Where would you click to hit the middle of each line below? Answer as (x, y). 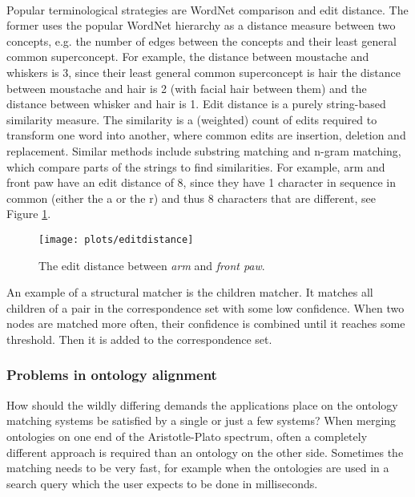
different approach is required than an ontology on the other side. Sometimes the (205, 452)
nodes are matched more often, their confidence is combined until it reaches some (206, 323)
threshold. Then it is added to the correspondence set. (139, 339)
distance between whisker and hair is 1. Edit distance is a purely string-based (196, 104)
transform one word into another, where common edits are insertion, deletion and (206, 135)
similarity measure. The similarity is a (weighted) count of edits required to (192, 119)
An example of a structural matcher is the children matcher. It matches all (190, 292)
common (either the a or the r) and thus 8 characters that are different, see (191, 198)
